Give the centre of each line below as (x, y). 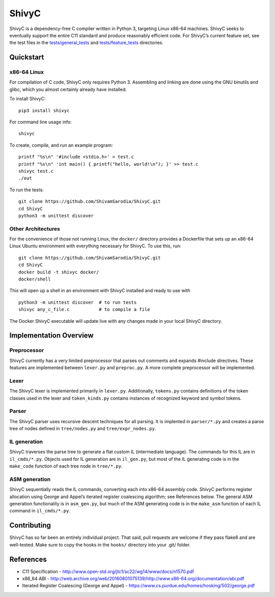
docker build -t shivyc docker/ (59, 272)
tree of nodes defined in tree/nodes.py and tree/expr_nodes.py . (83, 429)
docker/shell (35, 279)
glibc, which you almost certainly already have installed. (68, 89)
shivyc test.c (36, 171)
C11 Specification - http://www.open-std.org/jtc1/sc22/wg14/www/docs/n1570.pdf (108, 572)
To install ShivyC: (28, 99)
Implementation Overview (51, 336)
